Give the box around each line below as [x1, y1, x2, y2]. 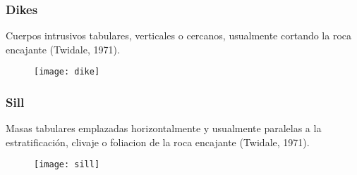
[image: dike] [34, 67, 100, 77]
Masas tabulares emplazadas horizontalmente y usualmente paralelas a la [6, 121, 322, 136]
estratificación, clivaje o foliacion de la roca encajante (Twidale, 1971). [6, 134, 310, 149]
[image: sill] [34, 160, 100, 170]
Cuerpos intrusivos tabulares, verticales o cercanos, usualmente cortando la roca [6, 28, 352, 43]
